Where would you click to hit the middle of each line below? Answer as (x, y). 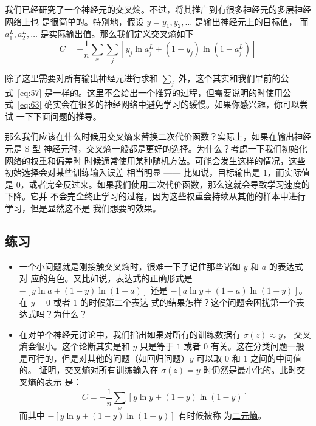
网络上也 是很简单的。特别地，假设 (74, 21)
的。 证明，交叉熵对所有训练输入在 (89, 370)
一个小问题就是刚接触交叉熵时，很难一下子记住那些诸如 (130, 266)
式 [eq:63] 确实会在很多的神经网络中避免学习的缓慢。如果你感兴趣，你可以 (152, 104)
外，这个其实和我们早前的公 (234, 77)
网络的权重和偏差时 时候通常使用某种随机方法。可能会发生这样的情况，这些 (155, 160)
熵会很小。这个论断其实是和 (74, 346)
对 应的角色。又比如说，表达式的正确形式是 (106, 278)
